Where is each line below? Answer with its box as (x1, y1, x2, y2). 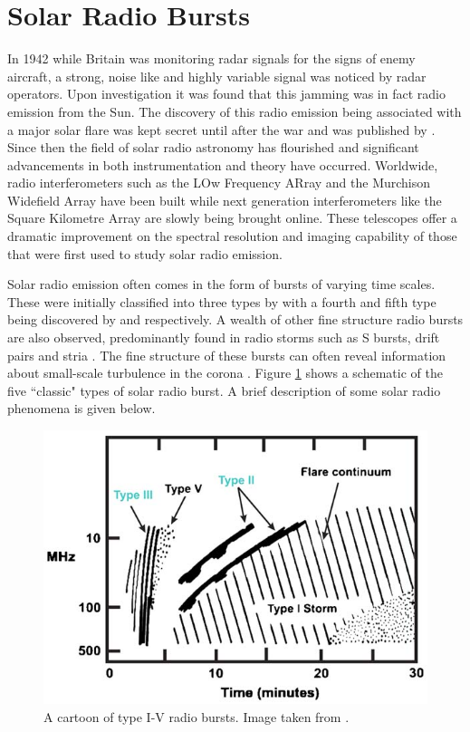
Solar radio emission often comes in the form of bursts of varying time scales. (7, 274, 436, 294)
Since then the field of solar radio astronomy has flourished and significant (7, 138, 419, 157)
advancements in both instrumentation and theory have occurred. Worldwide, (7, 155, 438, 174)
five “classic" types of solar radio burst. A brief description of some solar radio (7, 380, 441, 400)
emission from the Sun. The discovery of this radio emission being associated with (7, 101, 462, 120)
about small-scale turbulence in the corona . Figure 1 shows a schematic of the (7, 363, 443, 382)
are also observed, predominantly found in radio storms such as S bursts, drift (7, 328, 440, 347)
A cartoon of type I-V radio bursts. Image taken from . (43, 707, 350, 726)
